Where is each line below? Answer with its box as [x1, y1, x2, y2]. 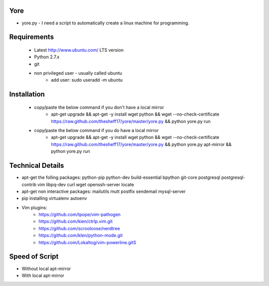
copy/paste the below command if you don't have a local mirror [34, 104, 164, 110]
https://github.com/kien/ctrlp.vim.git [38, 218, 113, 224]
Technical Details [9, 161, 64, 170]
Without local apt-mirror [21, 266, 71, 272]
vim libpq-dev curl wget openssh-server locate [37, 181, 134, 187]
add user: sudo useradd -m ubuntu [51, 77, 123, 83]
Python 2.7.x [34, 54, 60, 60]
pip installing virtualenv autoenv [21, 195, 87, 201]
